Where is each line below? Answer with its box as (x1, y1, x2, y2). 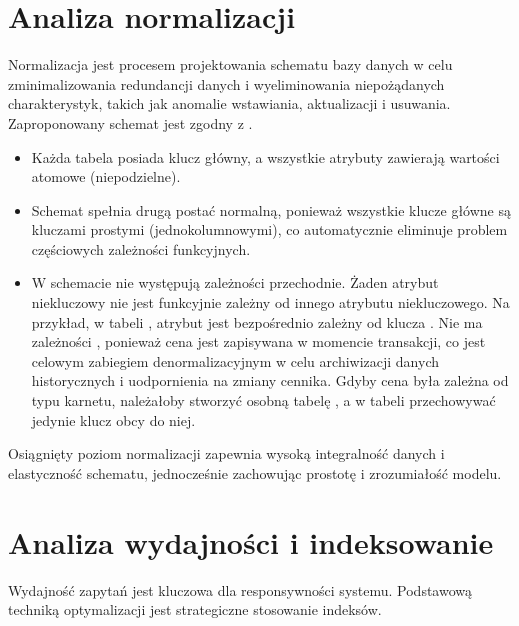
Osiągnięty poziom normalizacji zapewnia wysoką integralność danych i (8, 443, 445, 464)
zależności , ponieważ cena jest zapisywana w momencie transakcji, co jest (31, 331, 486, 352)
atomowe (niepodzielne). (31, 166, 181, 187)
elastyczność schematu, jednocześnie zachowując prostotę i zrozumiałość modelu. (8, 462, 502, 483)
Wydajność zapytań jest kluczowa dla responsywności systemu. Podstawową (8, 579, 472, 600)
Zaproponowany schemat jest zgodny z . (8, 112, 253, 133)
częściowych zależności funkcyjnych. (31, 238, 251, 259)
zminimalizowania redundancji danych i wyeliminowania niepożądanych (8, 73, 445, 94)
